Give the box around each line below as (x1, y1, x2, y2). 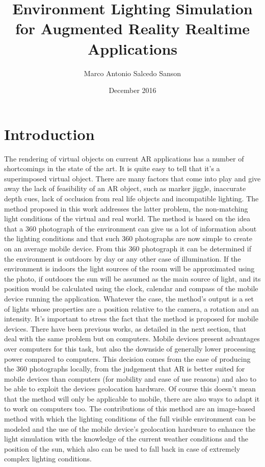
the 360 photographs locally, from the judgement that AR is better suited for (4, 363, 245, 374)
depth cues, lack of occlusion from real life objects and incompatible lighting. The (4, 193, 259, 203)
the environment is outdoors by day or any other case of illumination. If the (4, 253, 241, 264)
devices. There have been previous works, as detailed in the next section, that (4, 323, 247, 334)
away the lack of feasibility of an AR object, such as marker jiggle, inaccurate (4, 183, 246, 194)
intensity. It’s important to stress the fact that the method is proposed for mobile (4, 313, 258, 324)
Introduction (4, 123, 95, 144)
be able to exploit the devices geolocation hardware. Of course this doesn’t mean (4, 383, 256, 394)
